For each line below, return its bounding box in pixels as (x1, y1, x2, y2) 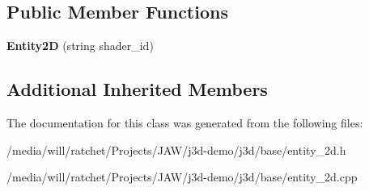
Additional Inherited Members (6, 77, 268, 102)
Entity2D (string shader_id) (6, 37, 154, 54)
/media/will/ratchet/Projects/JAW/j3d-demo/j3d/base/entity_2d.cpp (6, 168, 358, 185)
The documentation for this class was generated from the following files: (6, 114, 363, 131)
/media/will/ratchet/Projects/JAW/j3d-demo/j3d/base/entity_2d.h (6, 141, 346, 158)
